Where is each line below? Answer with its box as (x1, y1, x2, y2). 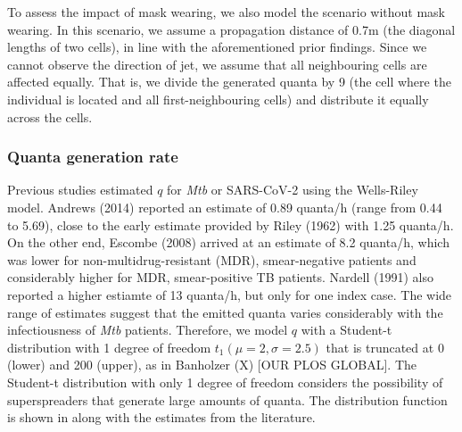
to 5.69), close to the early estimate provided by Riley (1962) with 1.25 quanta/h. (7, 215, 454, 234)
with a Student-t (301, 320, 392, 339)
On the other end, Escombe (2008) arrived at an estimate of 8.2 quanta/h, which (7, 233, 450, 252)
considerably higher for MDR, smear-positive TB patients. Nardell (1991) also (7, 268, 433, 287)
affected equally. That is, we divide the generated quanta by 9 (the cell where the (7, 72, 451, 91)
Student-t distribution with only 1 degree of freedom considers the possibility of (7, 372, 443, 391)
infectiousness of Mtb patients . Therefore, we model (7, 320, 288, 339)
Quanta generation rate (7, 145, 178, 168)
